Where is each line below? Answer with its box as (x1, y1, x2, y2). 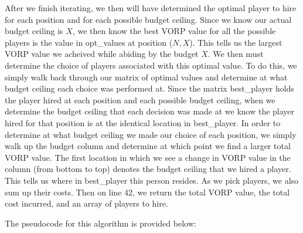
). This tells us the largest (189, 36, 282, 48)
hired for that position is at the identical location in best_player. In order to (5, 116, 281, 129)
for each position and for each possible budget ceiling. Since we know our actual (5, 13, 292, 25)
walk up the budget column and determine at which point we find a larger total (5, 140, 291, 152)
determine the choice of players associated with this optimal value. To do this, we (5, 59, 297, 71)
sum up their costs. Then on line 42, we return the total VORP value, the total (5, 185, 290, 198)
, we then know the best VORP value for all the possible (72, 25, 276, 37)
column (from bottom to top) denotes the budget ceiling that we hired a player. (5, 163, 291, 175)
